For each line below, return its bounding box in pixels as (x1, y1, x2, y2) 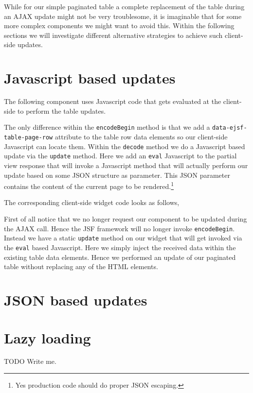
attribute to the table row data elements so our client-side (54, 131, 228, 141)
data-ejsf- (212, 124, 247, 132)
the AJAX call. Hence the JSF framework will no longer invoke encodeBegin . (4, 223, 235, 233)
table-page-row (4, 134, 53, 141)
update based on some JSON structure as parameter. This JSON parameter (4, 170, 230, 180)
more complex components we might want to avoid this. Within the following (4, 20, 235, 31)
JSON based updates (4, 290, 147, 309)
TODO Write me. (4, 356, 56, 366)
